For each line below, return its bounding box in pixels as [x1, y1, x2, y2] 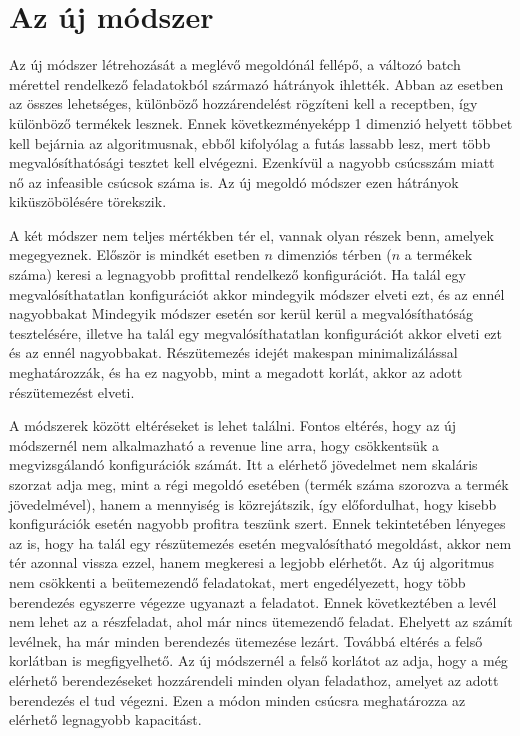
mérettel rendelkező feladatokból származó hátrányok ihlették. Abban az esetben [9, 73, 504, 94]
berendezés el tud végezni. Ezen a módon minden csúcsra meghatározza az [9, 689, 466, 710]
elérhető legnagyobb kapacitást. [9, 709, 202, 730]
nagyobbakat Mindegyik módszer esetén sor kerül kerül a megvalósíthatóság [9, 303, 474, 324]
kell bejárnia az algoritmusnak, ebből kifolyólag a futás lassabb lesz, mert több [9, 132, 491, 153]
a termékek [404, 244, 473, 265]
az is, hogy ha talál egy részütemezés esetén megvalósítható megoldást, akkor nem [9, 532, 512, 553]
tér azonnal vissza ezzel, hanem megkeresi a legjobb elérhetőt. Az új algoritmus [9, 552, 494, 573]
